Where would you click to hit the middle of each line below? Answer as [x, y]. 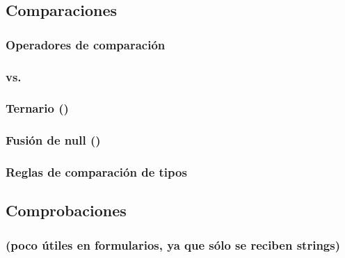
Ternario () [37, 108]
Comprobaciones [66, 210]
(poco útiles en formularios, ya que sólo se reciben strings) [173, 244]
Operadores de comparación [86, 44]
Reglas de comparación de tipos [96, 172]
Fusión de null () [53, 140]
